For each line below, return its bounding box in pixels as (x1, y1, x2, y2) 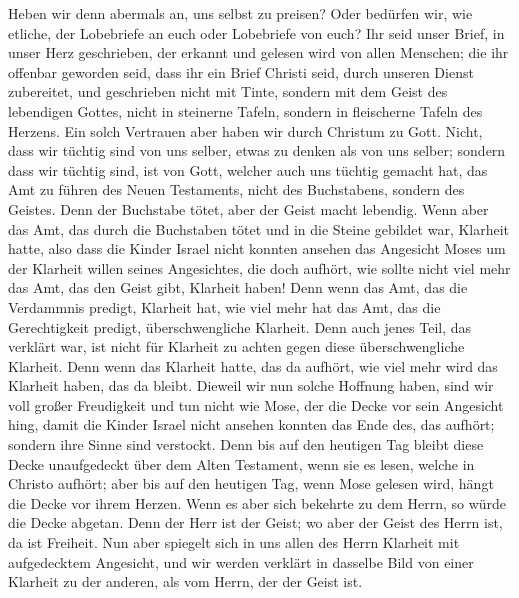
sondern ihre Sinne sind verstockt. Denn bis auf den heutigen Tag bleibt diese (8, 434, 484, 455)
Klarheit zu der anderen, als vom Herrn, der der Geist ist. (8, 571, 363, 592)
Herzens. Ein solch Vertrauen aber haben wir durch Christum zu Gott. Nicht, (8, 120, 483, 141)
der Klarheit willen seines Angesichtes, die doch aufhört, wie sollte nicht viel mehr (8, 257, 511, 278)
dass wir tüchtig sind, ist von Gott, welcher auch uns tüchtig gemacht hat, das (8, 159, 488, 180)
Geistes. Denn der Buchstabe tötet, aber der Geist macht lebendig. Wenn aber (8, 198, 489, 219)
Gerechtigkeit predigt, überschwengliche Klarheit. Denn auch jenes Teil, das (8, 316, 472, 337)
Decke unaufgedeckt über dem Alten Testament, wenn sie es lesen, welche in (8, 453, 475, 474)
